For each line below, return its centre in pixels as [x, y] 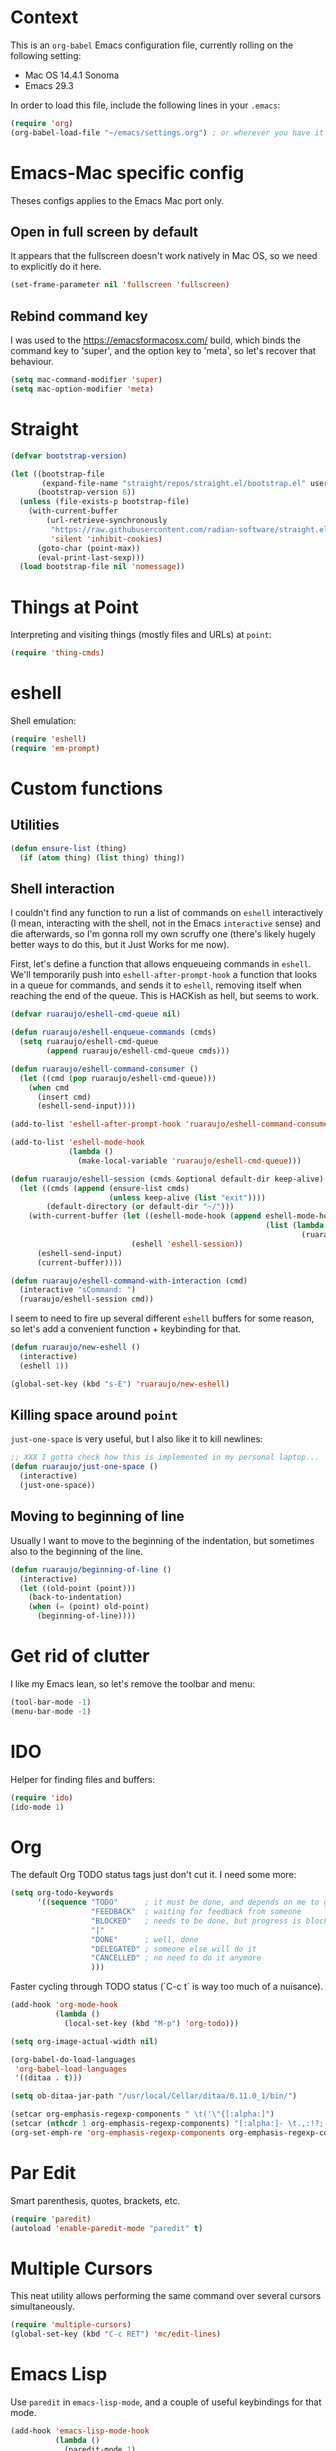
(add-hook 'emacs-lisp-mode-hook [80, 2431]
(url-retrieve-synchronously [107, 521]
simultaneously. [42, 2307]
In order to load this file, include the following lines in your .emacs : [145, 105]
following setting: [46, 55]
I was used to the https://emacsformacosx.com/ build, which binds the [156, 340]
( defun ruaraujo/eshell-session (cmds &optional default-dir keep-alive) [167, 1179]
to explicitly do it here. [56, 267]
